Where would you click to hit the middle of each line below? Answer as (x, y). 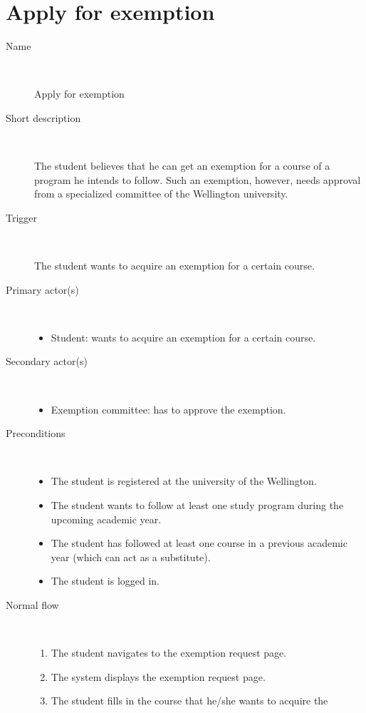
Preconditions (36, 433)
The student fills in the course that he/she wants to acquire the (189, 701)
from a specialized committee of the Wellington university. (161, 194)
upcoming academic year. (106, 519)
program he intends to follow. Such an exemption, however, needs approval (198, 179)
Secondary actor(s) (47, 361)
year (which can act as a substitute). (131, 556)
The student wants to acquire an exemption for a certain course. (174, 266)
